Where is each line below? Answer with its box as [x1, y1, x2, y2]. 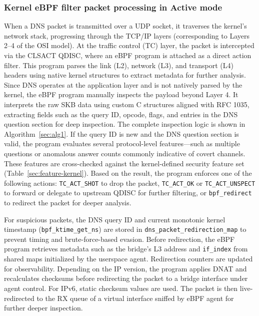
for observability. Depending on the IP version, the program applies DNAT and [4, 263, 247, 273]
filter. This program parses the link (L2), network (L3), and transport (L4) [4, 60, 233, 70]
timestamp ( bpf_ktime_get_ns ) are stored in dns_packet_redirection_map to [4, 224, 246, 234]
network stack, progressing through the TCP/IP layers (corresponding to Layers [4, 30, 249, 41]
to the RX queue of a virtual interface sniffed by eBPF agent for [36, 292, 234, 303]
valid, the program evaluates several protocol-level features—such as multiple [4, 138, 240, 149]
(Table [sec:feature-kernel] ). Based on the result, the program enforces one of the [4, 168, 252, 178]
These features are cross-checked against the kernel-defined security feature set [4, 158, 244, 168]
